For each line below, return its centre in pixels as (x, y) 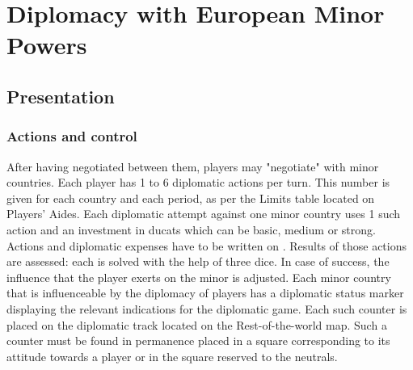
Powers (47, 45)
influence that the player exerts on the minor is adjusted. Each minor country (199, 277)
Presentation (61, 96)
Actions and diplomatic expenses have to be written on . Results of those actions (207, 245)
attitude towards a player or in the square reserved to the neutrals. (172, 356)
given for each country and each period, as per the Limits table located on (191, 198)
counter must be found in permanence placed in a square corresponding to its (198, 341)
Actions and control (72, 136)
